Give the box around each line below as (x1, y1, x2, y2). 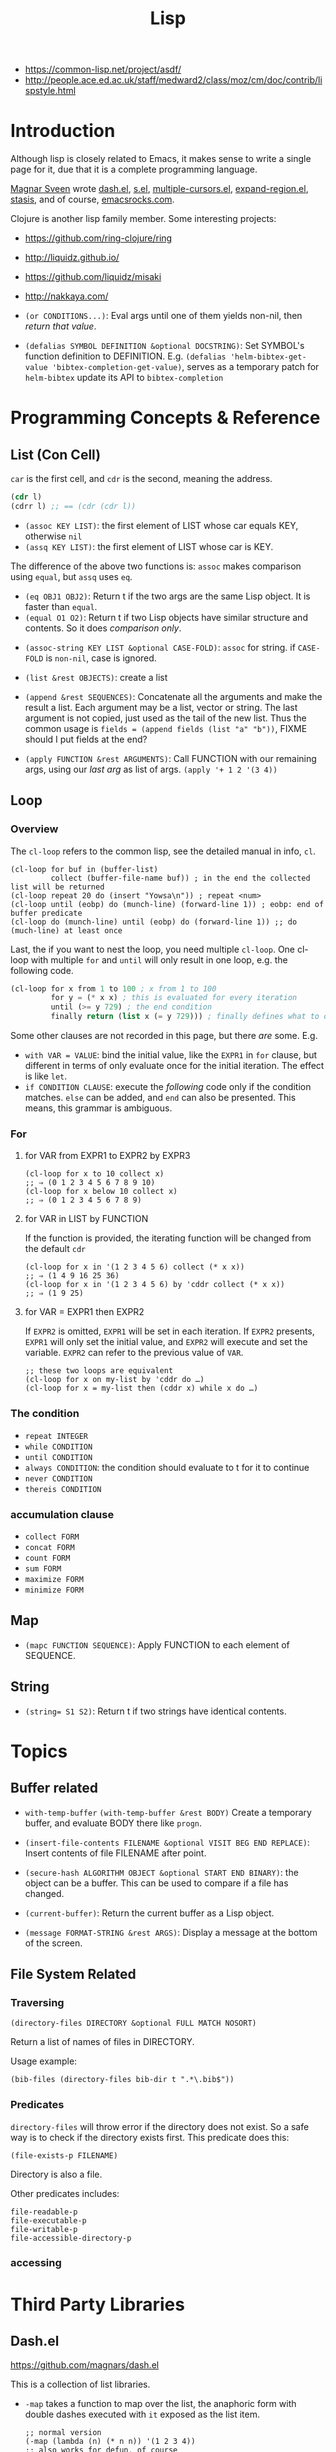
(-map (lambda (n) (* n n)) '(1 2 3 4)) (24, 2437, 196, 2447)
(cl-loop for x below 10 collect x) (24, 1187, 178, 1197)
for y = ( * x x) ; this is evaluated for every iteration (50, 993, 298, 1003)
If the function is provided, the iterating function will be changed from (24, 1232, 312, 1244)
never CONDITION (24, 1473, 93, 1484)
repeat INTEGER (24, 1431, 89, 1441)
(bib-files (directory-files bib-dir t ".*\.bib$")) (10, 2075, 235, 2085)
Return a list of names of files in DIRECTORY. (10, 2036, 195, 2048)
